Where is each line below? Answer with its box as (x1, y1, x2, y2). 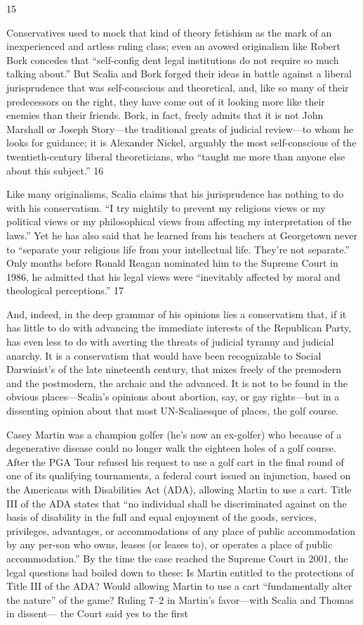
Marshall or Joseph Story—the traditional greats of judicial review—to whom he (6, 121, 354, 136)
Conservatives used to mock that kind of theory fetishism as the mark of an (6, 25, 332, 39)
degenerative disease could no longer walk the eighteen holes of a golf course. (6, 441, 336, 455)
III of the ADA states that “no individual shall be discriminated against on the (6, 495, 347, 510)
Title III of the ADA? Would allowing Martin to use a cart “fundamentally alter (6, 579, 352, 593)
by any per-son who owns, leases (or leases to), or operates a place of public (6, 537, 333, 552)
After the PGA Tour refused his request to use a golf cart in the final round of (6, 454, 344, 469)
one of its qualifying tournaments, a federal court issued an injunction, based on (6, 468, 351, 483)
